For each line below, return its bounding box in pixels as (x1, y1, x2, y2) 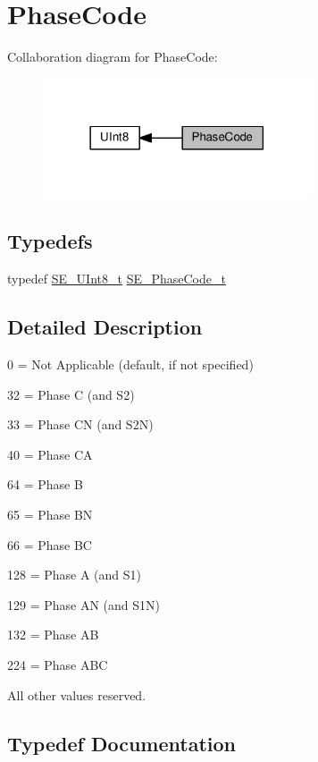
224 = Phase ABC (7, 655, 108, 673)
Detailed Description (7, 313, 203, 341)
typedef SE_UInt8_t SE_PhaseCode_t (7, 269, 226, 288)
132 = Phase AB (7, 625, 99, 644)
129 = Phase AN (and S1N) (7, 595, 160, 614)
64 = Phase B (7, 475, 83, 494)
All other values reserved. (7, 685, 146, 704)
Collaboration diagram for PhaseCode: (7, 47, 218, 66)
